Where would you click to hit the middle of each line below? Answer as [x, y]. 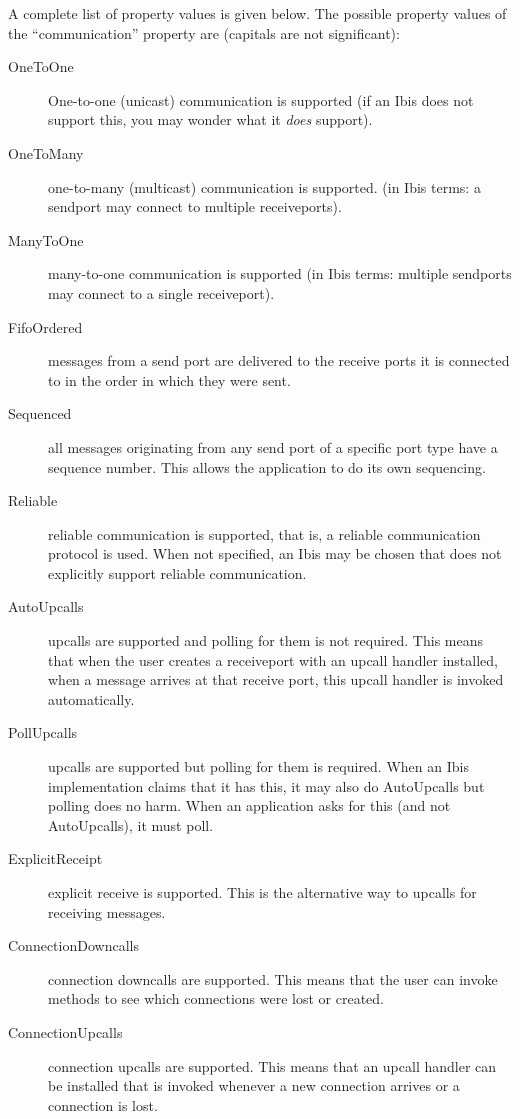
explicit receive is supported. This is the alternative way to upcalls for [262, 892]
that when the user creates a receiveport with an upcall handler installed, [273, 659]
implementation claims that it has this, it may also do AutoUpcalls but [266, 785]
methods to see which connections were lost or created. [216, 998]
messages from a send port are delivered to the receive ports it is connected [279, 360]
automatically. [91, 698]
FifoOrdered [45, 326]
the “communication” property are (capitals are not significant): [204, 32]
